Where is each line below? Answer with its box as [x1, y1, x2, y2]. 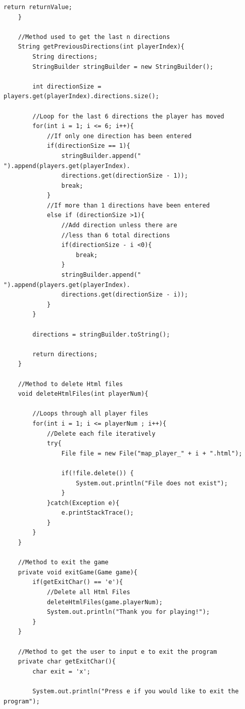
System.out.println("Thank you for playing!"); [46, 608, 210, 616]
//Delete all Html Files [46, 589, 130, 596]
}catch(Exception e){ [46, 499, 120, 507]
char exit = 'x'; [32, 668, 90, 675]
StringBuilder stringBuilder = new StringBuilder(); [32, 63, 214, 70]
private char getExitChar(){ [18, 658, 116, 665]
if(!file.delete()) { [61, 469, 134, 477]
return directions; [32, 350, 98, 358]
